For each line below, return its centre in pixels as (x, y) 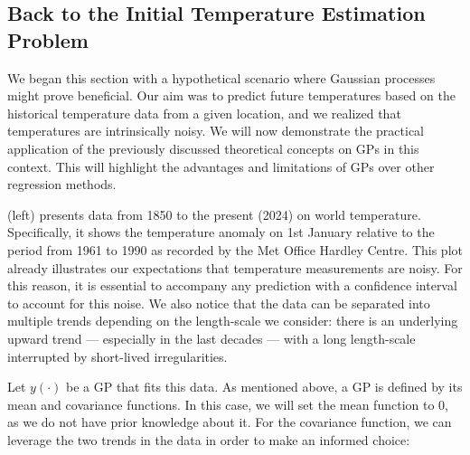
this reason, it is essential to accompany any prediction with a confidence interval (232, 285)
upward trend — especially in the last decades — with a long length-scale (211, 338)
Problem (48, 39)
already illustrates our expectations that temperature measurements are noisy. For (235, 267)
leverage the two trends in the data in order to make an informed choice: (209, 439)
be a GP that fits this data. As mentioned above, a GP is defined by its (264, 387)
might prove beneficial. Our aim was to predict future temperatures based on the (231, 95)
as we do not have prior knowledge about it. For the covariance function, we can (230, 422)
